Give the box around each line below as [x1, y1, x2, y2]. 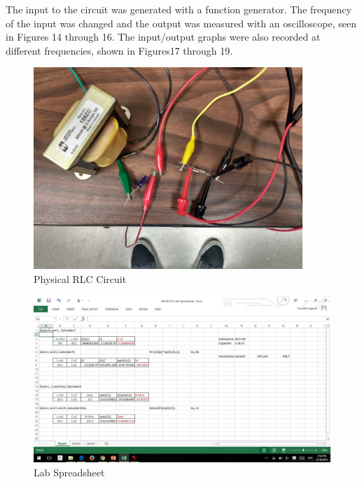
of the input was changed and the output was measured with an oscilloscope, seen [6, 15, 356, 30]
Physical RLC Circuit [34, 271, 127, 286]
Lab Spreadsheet [34, 464, 105, 479]
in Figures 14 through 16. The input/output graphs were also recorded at [6, 29, 321, 44]
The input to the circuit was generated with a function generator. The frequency [6, 2, 351, 16]
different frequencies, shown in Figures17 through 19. [6, 43, 233, 57]
